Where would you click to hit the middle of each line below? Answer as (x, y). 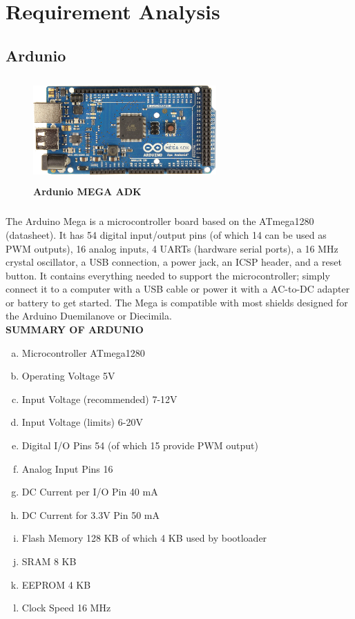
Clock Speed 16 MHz (66, 608)
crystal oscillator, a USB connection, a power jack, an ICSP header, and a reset (174, 262)
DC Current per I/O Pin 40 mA (90, 492)
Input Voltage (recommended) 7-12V (99, 399)
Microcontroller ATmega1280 (83, 352)
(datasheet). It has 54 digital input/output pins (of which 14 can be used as (166, 234)
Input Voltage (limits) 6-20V (82, 422)
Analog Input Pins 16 (67, 468)
